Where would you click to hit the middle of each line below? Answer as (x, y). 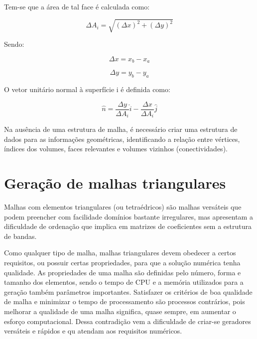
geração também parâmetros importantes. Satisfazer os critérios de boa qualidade (128, 291)
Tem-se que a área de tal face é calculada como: (77, 6)
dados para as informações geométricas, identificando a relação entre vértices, (122, 139)
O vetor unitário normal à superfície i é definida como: (87, 89)
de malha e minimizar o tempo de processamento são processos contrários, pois (125, 301)
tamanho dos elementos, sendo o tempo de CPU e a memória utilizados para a (124, 282)
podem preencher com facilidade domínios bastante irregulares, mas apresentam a (128, 216)
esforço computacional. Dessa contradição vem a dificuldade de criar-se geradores (128, 321)
